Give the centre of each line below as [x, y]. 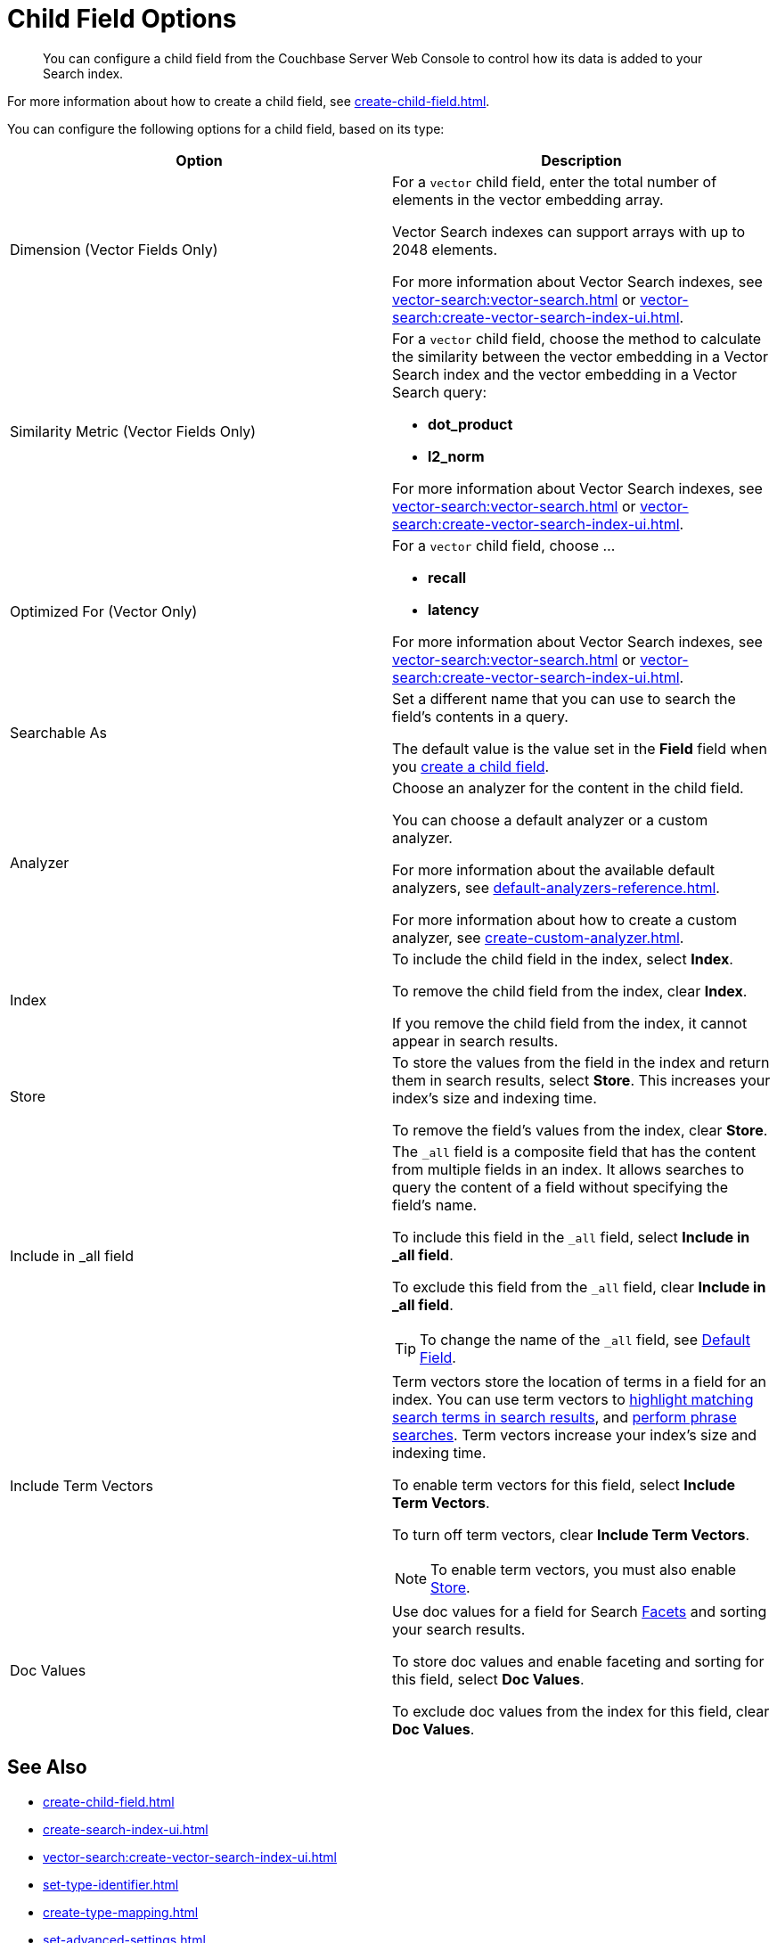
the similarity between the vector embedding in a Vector [580, 356]
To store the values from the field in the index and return [581, 1062]
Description [581, 160]
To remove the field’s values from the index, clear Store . [580, 1130]
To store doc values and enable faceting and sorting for [578, 1661]
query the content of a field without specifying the [560, 1187]
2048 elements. [445, 249]
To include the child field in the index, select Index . [563, 959]
